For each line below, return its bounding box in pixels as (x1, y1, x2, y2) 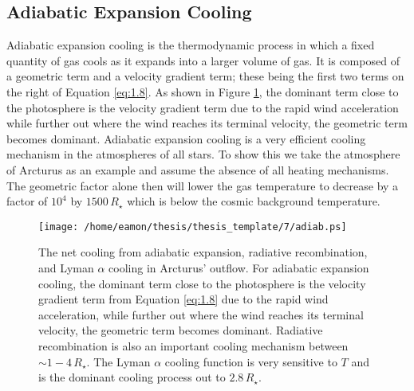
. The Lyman (86, 353, 151, 369)
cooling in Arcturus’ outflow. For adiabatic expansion (108, 259, 369, 276)
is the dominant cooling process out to (38, 369, 226, 385)
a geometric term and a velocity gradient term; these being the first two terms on (6, 68, 404, 84)
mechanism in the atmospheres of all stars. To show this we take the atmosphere (6, 146, 400, 162)
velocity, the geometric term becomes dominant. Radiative (38, 322, 323, 338)
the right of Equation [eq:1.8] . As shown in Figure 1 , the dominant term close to (6, 83, 399, 100)
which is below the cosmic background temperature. (127, 193, 380, 209)
